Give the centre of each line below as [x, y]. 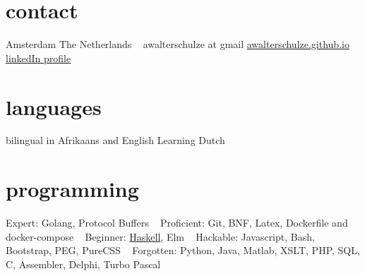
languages [54, 106]
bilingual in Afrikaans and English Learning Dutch [115, 140]
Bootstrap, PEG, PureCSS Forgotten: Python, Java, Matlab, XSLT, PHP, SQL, [183, 250]
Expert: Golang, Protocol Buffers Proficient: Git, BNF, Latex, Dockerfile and [177, 223]
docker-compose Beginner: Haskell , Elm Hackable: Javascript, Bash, [160, 236]
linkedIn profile [38, 58]
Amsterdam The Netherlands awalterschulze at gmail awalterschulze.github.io [178, 44]
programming [72, 189]
